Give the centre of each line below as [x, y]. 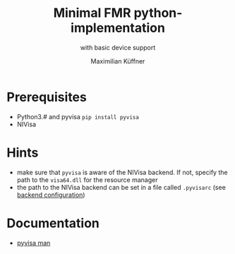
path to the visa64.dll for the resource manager [87, 180]
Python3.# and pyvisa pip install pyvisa [78, 116]
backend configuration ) [51, 195]
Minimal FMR [92, 13]
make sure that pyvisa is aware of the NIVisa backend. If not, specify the [122, 172]
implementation [118, 28]
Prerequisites [47, 97]
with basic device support [118, 47]
